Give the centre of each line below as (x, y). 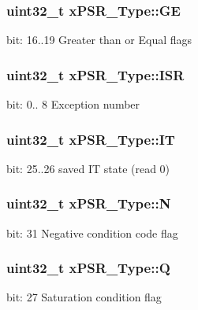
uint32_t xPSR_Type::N (89, 203)
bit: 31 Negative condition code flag (92, 232)
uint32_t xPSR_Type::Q (88, 268)
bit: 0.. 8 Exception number (73, 104)
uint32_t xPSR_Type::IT (91, 139)
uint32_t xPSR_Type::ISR (95, 74)
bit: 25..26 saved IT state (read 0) (88, 168)
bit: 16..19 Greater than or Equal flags (99, 40)
